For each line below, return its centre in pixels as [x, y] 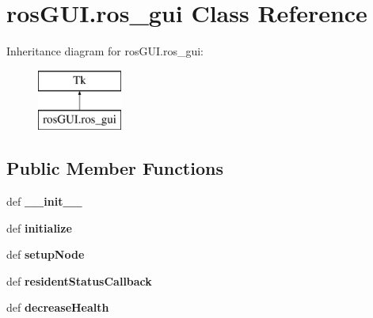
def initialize [39, 227]
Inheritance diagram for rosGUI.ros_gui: [105, 51]
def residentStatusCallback [79, 280]
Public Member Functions [115, 168]
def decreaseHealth [58, 307]
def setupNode [46, 254]
